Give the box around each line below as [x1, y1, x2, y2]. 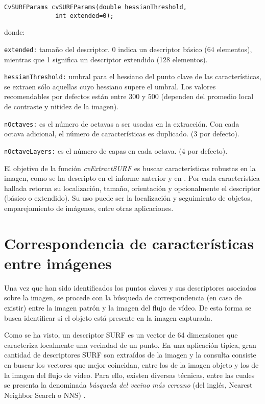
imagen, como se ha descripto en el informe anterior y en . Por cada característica [4, 173, 260, 183]
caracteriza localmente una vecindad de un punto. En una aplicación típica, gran [4, 339, 256, 350]
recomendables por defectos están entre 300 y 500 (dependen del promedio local [4, 91, 254, 102]
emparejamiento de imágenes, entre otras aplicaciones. [4, 202, 174, 213]
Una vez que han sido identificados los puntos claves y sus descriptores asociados [4, 282, 256, 293]
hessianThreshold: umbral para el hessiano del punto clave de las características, [4, 71, 261, 82]
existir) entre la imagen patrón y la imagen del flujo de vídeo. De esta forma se [4, 302, 251, 313]
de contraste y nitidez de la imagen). [4, 101, 119, 111]
